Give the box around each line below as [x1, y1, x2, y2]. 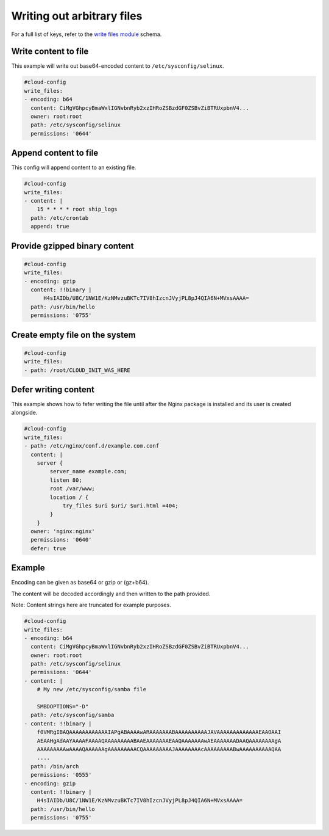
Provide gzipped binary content [11, 241, 134, 251]
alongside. [11, 409, 38, 416]
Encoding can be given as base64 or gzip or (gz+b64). [11, 579, 149, 586]
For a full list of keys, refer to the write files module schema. [11, 31, 162, 38]
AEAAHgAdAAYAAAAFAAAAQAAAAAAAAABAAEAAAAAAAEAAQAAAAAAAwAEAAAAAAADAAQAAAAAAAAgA [37, 737, 281, 744]
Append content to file [11, 148, 99, 158]
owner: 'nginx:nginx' [30, 528, 96, 535]
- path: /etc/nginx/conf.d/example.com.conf [24, 443, 160, 449]
